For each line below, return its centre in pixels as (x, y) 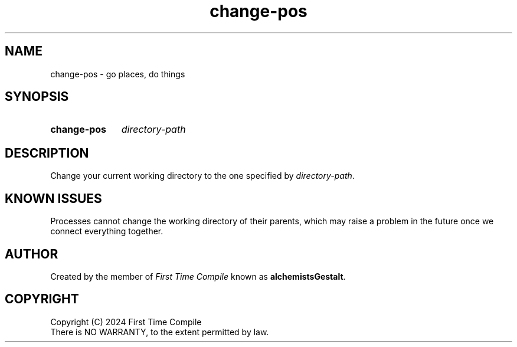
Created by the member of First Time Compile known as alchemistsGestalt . (198, 276)
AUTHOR (32, 254)
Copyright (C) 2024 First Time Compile (126, 322)
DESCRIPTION (47, 153)
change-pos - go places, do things (118, 74)
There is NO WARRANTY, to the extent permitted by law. (160, 332)
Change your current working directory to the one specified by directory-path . (202, 176)
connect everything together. (107, 231)
